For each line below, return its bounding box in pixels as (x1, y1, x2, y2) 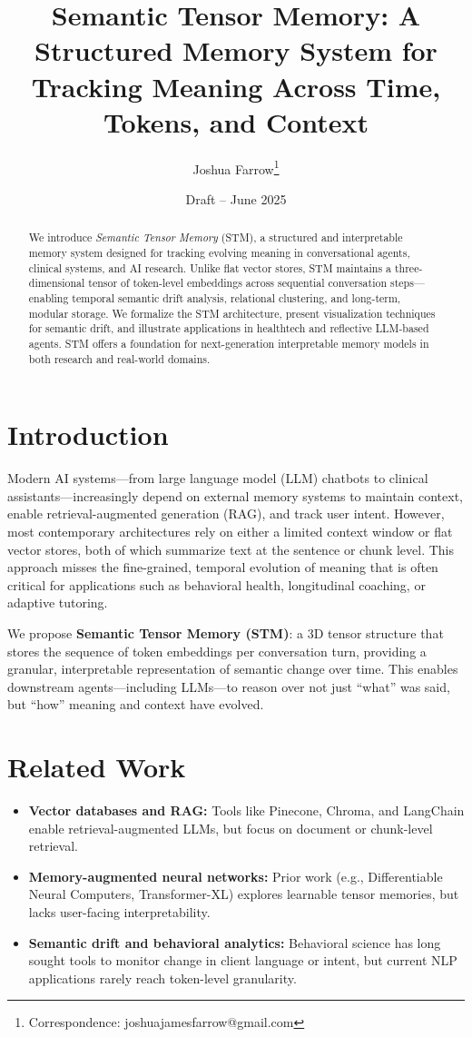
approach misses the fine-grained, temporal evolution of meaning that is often (7, 558, 438, 577)
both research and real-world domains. (28, 351, 211, 366)
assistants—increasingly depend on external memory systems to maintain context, (7, 486, 463, 505)
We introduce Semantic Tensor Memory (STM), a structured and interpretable (28, 230, 403, 245)
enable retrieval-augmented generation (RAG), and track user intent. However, (7, 504, 445, 523)
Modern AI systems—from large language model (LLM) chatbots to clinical (7, 469, 428, 488)
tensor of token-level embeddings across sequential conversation (88, 275, 388, 291)
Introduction (7, 416, 169, 453)
